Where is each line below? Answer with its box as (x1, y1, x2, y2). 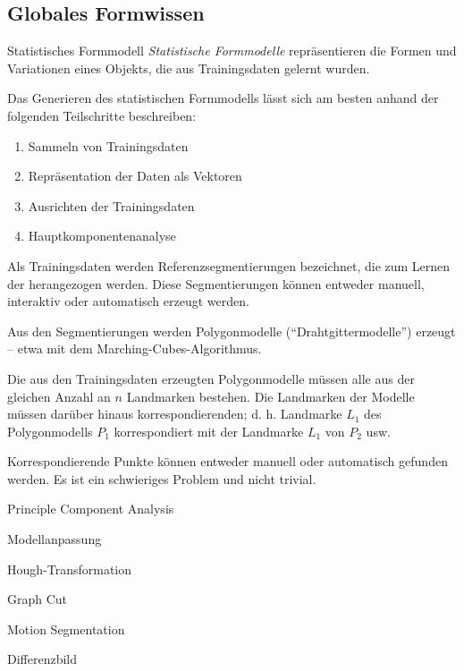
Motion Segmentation (7, 619, 125, 638)
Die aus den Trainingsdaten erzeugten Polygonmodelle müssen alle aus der (7, 369, 415, 387)
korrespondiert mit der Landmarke (114, 421, 304, 440)
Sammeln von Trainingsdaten (28, 136, 189, 155)
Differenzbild (7, 650, 78, 668)
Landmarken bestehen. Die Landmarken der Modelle (126, 386, 415, 405)
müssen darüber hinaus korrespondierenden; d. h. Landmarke (7, 404, 342, 423)
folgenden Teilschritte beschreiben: (7, 106, 197, 124)
